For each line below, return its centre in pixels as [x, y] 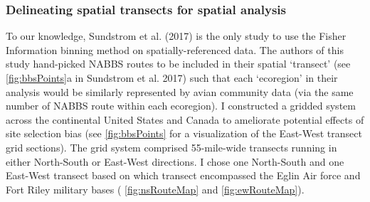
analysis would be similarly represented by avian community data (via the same [180, 91]
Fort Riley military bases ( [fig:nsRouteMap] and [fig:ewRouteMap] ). [155, 189]
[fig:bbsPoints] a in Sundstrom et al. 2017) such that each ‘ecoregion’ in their [172, 78]
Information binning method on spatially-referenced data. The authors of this [175, 49]
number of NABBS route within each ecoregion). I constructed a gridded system [181, 106]
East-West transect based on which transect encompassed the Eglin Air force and [183, 175]
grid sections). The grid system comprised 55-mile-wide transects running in [171, 147]
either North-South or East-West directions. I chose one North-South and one [175, 161]
